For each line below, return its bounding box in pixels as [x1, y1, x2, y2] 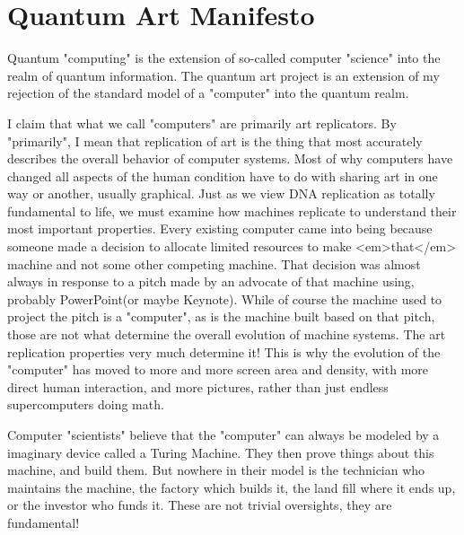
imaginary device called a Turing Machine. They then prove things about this [7, 443, 434, 461]
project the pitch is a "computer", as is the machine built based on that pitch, [7, 307, 435, 326]
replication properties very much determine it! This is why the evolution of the [7, 342, 441, 361]
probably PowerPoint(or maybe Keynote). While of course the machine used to [7, 289, 442, 308]
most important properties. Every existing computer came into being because [7, 219, 433, 238]
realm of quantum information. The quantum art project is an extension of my [7, 66, 440, 84]
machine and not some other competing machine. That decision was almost [7, 254, 421, 273]
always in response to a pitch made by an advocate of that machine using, [7, 272, 415, 291]
